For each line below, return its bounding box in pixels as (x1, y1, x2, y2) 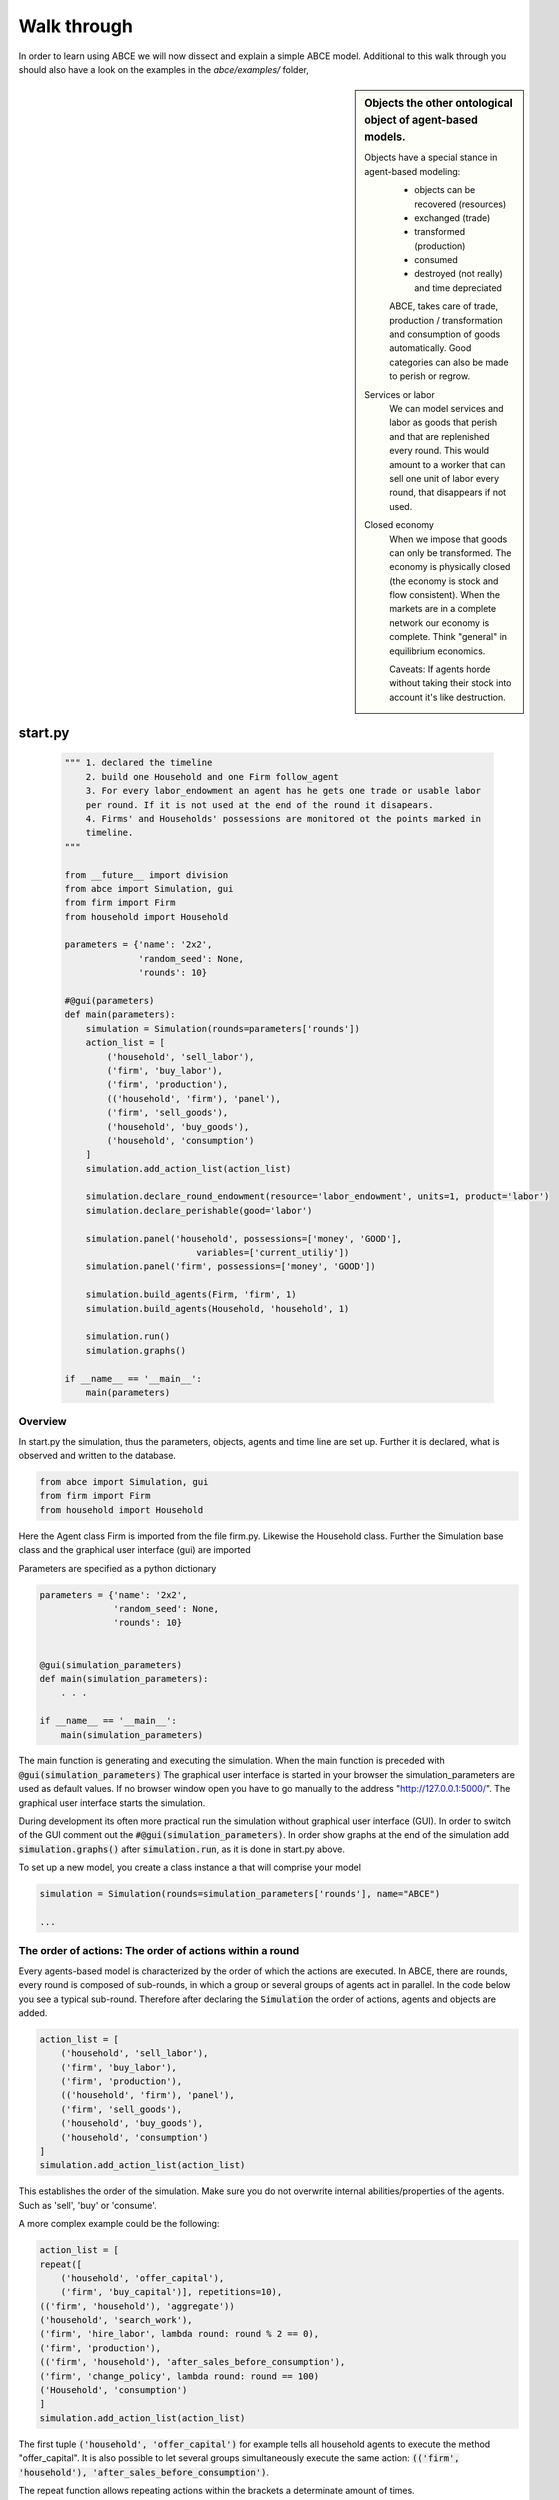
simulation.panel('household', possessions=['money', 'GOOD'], (85, 1233, 403, 1244)
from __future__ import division (64, 869, 229, 880)
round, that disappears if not (389, 486, 507, 499)
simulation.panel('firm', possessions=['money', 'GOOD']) (85, 1261, 376, 1272)
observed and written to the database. (18, 1450, 177, 1462)
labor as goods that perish (389, 416, 498, 429)
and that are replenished (389, 430, 490, 442)
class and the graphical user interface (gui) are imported (18, 1544, 252, 1556)
